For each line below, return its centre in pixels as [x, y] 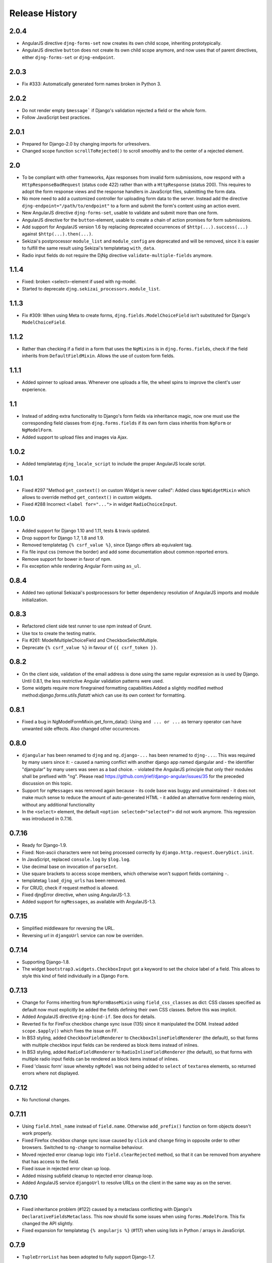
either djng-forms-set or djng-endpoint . [69, 57]
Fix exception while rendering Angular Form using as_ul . [81, 566]
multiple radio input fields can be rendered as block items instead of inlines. [100, 1059]
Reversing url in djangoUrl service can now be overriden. [83, 935]
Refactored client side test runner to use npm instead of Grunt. [87, 626]
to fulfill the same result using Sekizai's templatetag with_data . [89, 248]
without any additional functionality [58, 805]
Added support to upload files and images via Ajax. [75, 437]
